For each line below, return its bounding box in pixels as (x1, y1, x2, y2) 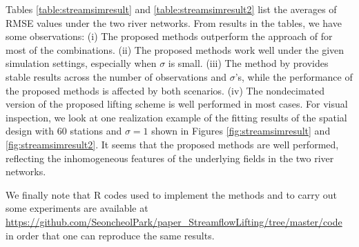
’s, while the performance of (235, 69, 353, 83)
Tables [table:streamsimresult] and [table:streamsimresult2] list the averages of (6, 2, 337, 16)
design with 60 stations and (6, 123, 122, 138)
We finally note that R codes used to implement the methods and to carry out (6, 187, 337, 201)
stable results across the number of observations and (6, 69, 226, 83)
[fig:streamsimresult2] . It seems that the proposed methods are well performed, (6, 137, 339, 151)
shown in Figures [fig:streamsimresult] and (151, 123, 331, 138)
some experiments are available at (6, 201, 148, 215)
